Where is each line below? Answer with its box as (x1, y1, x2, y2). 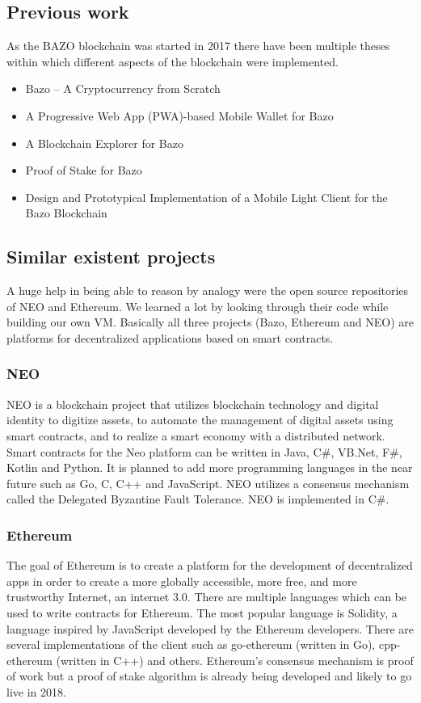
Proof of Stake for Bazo (25, 162, 142, 179)
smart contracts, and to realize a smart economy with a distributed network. (6, 427, 385, 444)
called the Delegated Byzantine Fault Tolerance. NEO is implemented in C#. (6, 490, 389, 507)
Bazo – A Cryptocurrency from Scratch (25, 80, 221, 97)
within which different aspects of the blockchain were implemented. (6, 53, 339, 69)
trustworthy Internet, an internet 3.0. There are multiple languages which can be (6, 588, 407, 605)
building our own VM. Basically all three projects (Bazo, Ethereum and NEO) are (6, 314, 414, 330)
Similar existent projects (6, 244, 216, 269)
